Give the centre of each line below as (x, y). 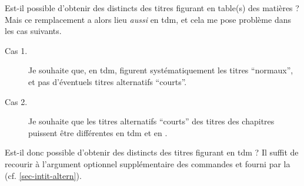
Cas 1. (16, 50)
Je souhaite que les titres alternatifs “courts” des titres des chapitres (151, 121)
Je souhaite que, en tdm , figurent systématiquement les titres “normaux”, (161, 70)
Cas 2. (16, 101)
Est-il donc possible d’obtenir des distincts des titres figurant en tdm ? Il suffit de (152, 152)
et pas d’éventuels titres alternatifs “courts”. (108, 81)
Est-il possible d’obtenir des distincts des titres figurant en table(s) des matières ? (152, 8)
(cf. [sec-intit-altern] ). (43, 175)
